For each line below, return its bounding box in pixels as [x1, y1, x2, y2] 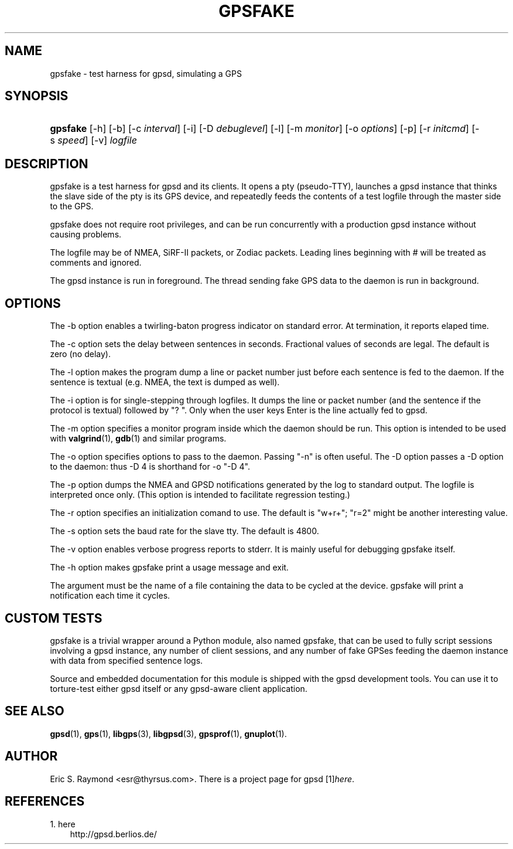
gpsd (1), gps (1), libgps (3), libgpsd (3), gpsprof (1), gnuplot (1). [50, 728, 287, 739]
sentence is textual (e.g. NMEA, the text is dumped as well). [50, 377, 280, 388]
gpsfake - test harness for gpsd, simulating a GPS [50, 68, 242, 79]
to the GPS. [50, 201, 94, 212]
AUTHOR [5, 749, 58, 764]
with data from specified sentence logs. [50, 655, 203, 665]
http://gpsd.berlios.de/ [70, 828, 157, 839]
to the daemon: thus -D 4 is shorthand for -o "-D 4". [50, 461, 250, 472]
